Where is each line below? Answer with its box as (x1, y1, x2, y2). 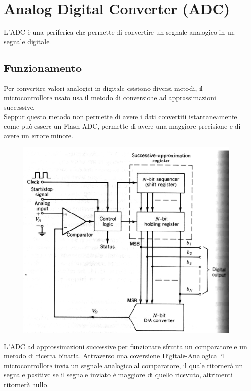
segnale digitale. (4, 36, 51, 46)
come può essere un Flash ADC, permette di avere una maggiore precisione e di (4, 121, 241, 131)
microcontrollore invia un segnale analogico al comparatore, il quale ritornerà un (4, 360, 243, 370)
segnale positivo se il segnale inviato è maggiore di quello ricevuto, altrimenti (4, 370, 233, 380)
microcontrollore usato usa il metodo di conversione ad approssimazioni (4, 92, 216, 103)
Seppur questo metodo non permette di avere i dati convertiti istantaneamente (4, 111, 237, 122)
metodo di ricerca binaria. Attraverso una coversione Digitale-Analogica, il (4, 351, 225, 361)
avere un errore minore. (4, 130, 73, 141)
